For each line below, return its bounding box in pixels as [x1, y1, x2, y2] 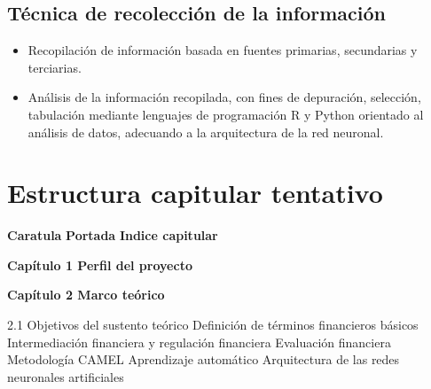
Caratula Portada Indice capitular [7, 226, 218, 245]
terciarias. [27, 58, 82, 76]
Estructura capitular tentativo [7, 175, 383, 211]
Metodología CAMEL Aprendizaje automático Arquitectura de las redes [7, 350, 400, 369]
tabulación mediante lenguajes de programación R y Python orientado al [27, 105, 424, 123]
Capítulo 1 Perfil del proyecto [7, 255, 192, 274]
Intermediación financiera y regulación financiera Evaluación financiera [7, 332, 391, 351]
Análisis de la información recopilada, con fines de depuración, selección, [27, 88, 421, 106]
